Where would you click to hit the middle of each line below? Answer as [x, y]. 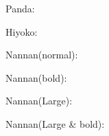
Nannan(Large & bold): [55, 123]
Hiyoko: [22, 31]
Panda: [20, 8]
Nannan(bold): [36, 77]
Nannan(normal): [42, 55]
